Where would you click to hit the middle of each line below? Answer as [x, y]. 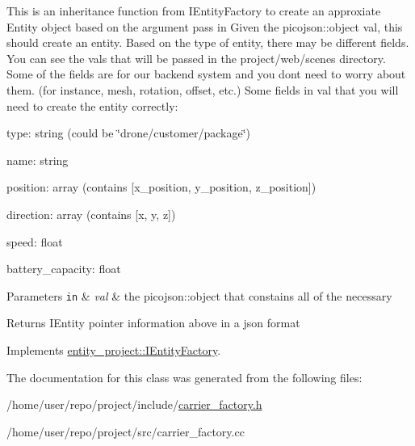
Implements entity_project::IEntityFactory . [114, 349]
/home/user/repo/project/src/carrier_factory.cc [126, 431]
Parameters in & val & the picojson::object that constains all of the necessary [199, 295]
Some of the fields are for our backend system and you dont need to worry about [206, 74]
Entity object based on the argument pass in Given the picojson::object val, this [205, 26]
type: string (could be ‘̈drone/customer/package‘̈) [129, 133]
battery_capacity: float [64, 269]
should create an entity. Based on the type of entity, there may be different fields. [208, 42]
